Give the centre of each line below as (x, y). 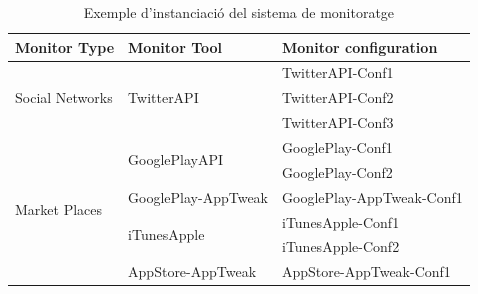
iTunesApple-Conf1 (341, 221)
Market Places (59, 209)
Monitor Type (65, 46)
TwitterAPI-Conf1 (338, 72)
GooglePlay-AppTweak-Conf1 (372, 196)
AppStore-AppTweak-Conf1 (366, 271)
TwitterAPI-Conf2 (338, 97)
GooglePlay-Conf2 (337, 171)
